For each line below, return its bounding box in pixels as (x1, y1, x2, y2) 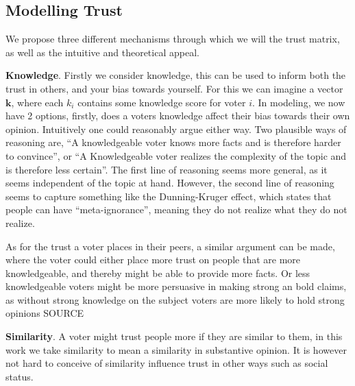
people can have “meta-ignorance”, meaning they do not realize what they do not (5, 202, 347, 217)
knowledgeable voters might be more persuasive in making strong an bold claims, (5, 279, 347, 293)
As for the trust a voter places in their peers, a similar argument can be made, (5, 239, 335, 253)
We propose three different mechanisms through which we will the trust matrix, (5, 32, 340, 46)
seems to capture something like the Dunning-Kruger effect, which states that (5, 189, 332, 203)
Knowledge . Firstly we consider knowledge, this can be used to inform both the (5, 68, 346, 82)
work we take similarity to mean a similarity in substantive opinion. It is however (5, 342, 347, 357)
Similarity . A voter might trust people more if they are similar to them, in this (5, 329, 343, 343)
